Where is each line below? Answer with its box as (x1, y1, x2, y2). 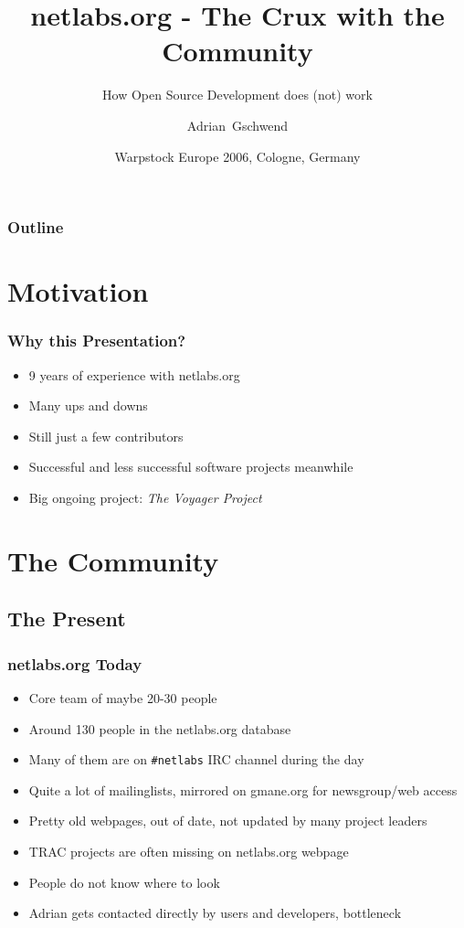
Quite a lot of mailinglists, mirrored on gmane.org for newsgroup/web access (28, 780, 458, 799)
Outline (7, 216, 64, 239)
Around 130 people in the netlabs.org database (28, 719, 291, 738)
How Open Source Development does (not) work (102, 85, 373, 104)
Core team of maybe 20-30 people (28, 688, 217, 707)
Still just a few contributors (28, 426, 184, 445)
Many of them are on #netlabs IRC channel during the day (28, 750, 364, 769)
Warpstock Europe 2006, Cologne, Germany (114, 146, 361, 165)
